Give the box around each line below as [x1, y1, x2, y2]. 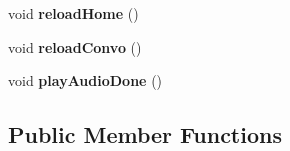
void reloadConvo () [8, 36, 142, 57]
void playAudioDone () [8, 70, 163, 91]
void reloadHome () [8, 3, 139, 23]
